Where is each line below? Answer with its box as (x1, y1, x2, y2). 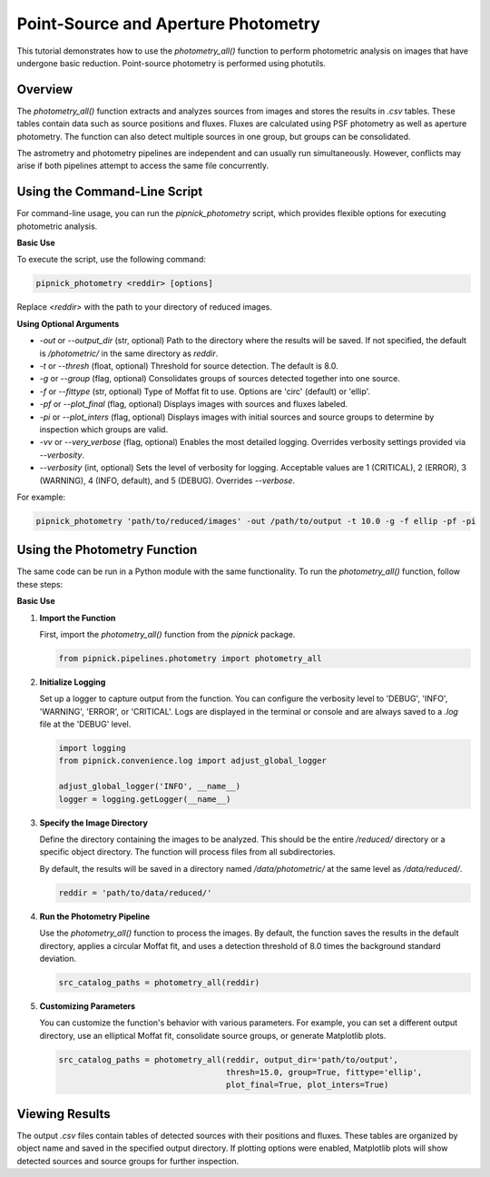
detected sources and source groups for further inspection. (16, 1155, 240, 1166)
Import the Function (39, 612, 116, 623)
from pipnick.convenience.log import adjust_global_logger (58, 756, 327, 767)
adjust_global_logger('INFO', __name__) (58, 781, 240, 792)
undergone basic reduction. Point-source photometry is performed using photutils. (16, 57, 327, 68)
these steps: (16, 579, 64, 589)
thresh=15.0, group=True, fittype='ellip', (225, 1067, 423, 1078)
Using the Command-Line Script (16, 184, 203, 200)
